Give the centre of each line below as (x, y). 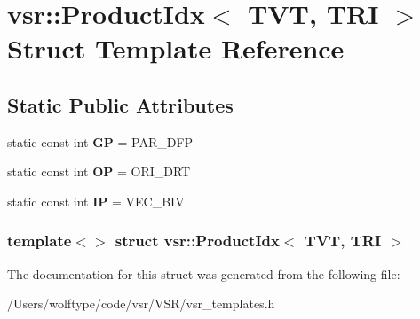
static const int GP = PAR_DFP (100, 141)
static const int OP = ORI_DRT (99, 171)
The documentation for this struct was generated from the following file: (204, 273)
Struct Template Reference (176, 48)
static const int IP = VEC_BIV (96, 201)
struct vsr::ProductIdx (197, 241)
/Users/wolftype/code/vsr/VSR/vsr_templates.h (141, 303)
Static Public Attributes (120, 104)
